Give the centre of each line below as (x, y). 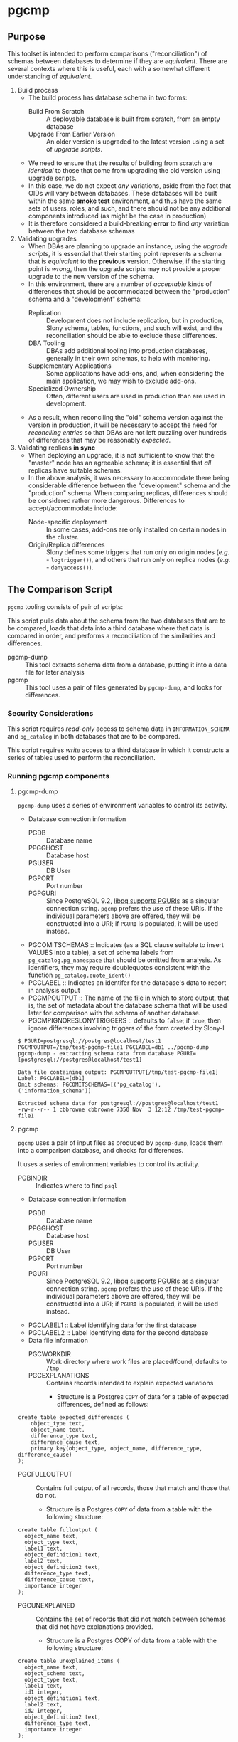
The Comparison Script (60, 590)
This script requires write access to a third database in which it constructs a (118, 750)
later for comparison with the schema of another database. (114, 1013)
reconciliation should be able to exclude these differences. (132, 336)
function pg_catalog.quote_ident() (80, 975)
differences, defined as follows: (103, 1405)
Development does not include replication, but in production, (135, 320)
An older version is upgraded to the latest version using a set (135, 142)
